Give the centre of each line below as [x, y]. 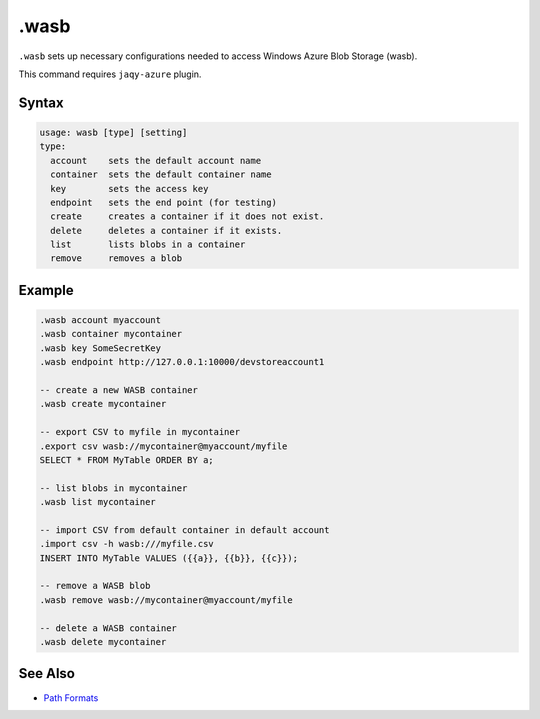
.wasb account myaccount [100, 320]
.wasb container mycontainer [111, 334]
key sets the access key [129, 188]
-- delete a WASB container [108, 628]
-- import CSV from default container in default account [184, 529]
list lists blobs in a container [148, 244]
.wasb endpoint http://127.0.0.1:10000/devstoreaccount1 [182, 362]
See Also [46, 673]
